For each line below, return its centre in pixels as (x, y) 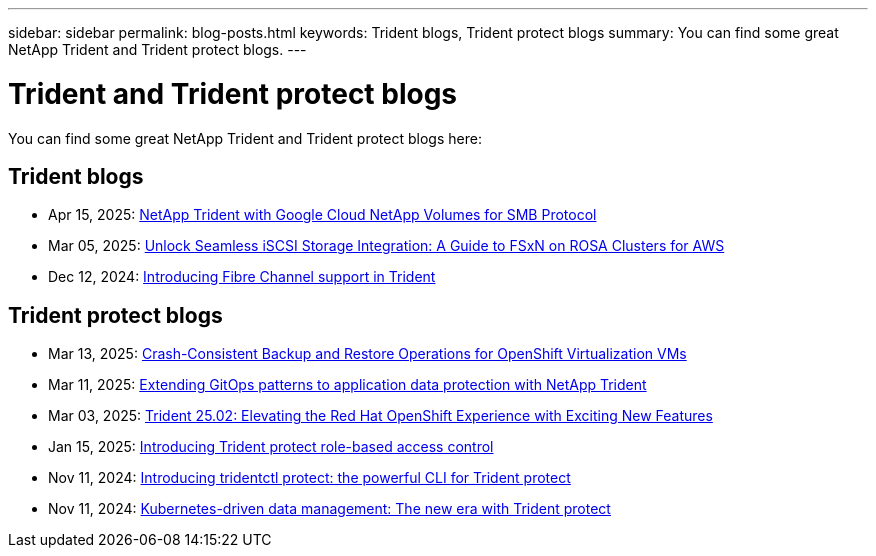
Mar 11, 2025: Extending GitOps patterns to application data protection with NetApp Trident (347, 385)
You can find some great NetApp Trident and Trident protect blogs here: (245, 138)
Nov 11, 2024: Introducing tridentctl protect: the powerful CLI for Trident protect (309, 478)
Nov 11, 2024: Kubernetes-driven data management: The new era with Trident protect (329, 509)
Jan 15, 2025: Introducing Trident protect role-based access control (271, 447)
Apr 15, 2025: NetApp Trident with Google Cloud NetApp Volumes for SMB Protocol (322, 215)
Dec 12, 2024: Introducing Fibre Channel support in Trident (242, 277)
